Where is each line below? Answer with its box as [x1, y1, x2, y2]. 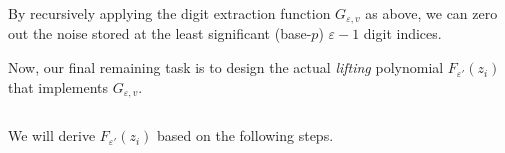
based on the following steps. [157, 125, 334, 146]
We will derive [8, 125, 96, 146]
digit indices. [363, 23, 442, 44]
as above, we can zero [365, 3, 498, 23]
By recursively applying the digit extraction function [8, 3, 331, 23]
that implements [8, 76, 109, 97]
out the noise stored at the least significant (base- [8, 23, 312, 44]
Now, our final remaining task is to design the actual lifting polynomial [8, 57, 444, 78]
